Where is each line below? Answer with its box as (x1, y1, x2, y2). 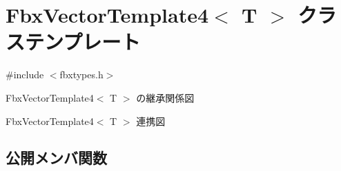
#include (6, 67, 44, 82)
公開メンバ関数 (6, 147, 107, 168)
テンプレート (25, 27, 141, 56)
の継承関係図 (136, 90, 195, 104)
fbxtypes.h (59, 67, 104, 82)
